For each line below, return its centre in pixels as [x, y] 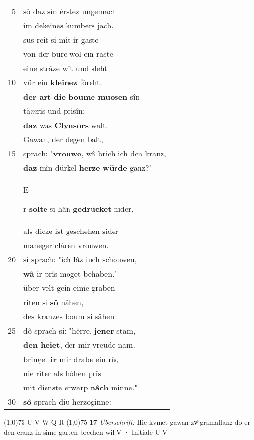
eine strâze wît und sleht [66, 68]
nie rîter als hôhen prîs [62, 373]
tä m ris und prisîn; [54, 111]
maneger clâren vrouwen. [66, 245]
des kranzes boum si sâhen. [70, 316]
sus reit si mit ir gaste [61, 39]
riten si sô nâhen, [54, 302]
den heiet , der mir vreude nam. [79, 345]
